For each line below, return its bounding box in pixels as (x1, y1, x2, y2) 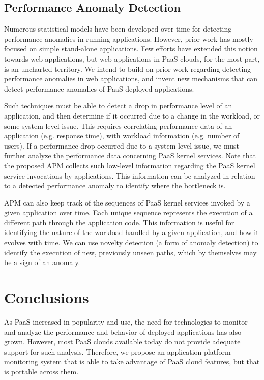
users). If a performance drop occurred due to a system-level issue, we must (4, 140, 239, 151)
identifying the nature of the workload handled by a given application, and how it (4, 227, 259, 238)
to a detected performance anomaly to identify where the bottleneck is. (4, 180, 226, 191)
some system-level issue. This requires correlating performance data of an (4, 120, 232, 131)
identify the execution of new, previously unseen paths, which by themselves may (4, 247, 257, 257)
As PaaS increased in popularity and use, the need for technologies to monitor (4, 316, 248, 327)
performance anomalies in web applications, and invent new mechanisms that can (4, 73, 258, 84)
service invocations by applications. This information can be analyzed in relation (4, 170, 255, 181)
